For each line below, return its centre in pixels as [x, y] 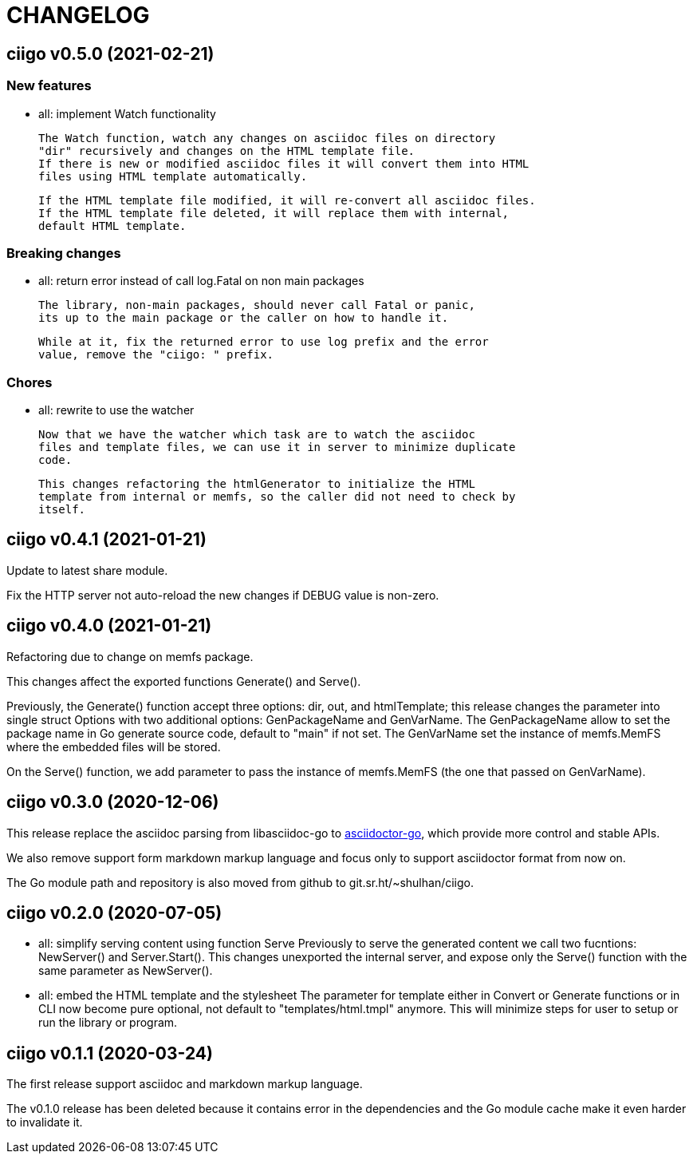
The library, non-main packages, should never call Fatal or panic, [257, 305]
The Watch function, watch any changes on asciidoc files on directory [267, 138]
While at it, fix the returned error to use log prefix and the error [264, 342]
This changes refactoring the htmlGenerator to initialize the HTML [257, 484]
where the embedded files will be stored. [114, 746]
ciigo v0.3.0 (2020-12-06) [113, 802]
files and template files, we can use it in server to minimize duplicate [277, 447]
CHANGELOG [78, 15]
